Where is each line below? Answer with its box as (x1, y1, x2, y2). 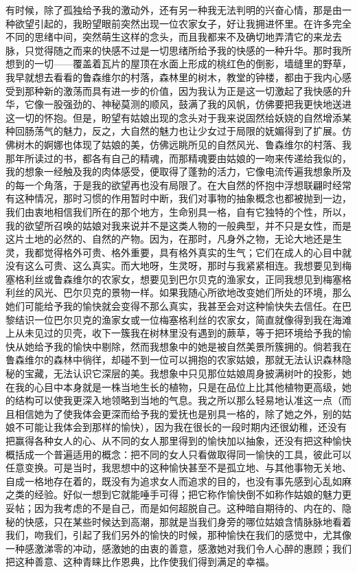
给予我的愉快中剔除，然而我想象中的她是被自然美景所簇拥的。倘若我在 (34, 339, 352, 353)
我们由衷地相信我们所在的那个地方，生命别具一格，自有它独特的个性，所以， (5, 204, 352, 218)
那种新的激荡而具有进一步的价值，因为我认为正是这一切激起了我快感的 (24, 83, 342, 98)
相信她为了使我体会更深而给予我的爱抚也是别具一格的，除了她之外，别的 (14, 406, 342, 420)
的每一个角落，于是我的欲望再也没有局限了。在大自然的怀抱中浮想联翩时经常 (5, 177, 352, 192)
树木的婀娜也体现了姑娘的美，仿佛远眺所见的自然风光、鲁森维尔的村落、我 (14, 137, 352, 151)
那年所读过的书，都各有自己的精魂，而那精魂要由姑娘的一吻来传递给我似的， (5, 150, 352, 165)
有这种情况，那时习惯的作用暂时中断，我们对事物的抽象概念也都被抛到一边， (5, 191, 352, 205)
